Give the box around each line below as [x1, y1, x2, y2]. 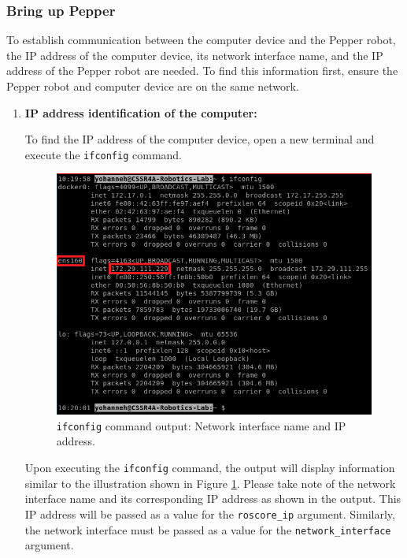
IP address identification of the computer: [24, 104, 257, 121]
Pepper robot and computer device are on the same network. [6, 78, 299, 94]
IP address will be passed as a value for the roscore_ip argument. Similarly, [24, 505, 395, 522]
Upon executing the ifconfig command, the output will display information [24, 459, 395, 476]
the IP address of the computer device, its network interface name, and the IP [6, 46, 383, 63]
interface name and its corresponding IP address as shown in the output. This [24, 490, 401, 507]
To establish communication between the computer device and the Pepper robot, [6, 32, 396, 48]
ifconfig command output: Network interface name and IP [56, 417, 346, 433]
